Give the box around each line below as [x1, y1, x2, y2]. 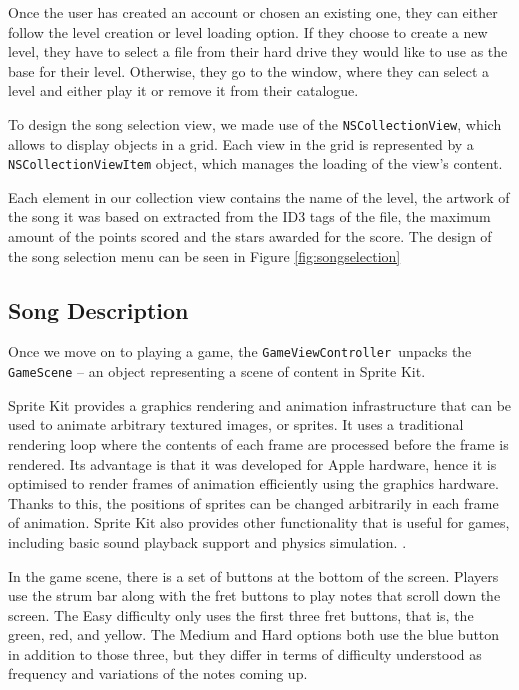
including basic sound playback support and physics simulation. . [8, 531, 407, 552]
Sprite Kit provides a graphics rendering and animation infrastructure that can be [8, 394, 512, 415]
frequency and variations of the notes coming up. [8, 663, 308, 684]
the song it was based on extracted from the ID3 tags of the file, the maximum [8, 206, 491, 227]
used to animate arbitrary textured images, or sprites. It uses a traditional [8, 414, 464, 435]
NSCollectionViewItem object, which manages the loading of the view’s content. [8, 153, 503, 174]
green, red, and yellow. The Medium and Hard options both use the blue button [8, 624, 500, 645]
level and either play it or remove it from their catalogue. [8, 80, 359, 101]
